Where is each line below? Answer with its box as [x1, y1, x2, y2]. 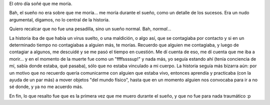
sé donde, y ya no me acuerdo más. [9, 84, 83, 90]
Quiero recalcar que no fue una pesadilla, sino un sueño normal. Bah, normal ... [9, 26, 171, 32]
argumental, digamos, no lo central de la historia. [9, 16, 110, 22]
